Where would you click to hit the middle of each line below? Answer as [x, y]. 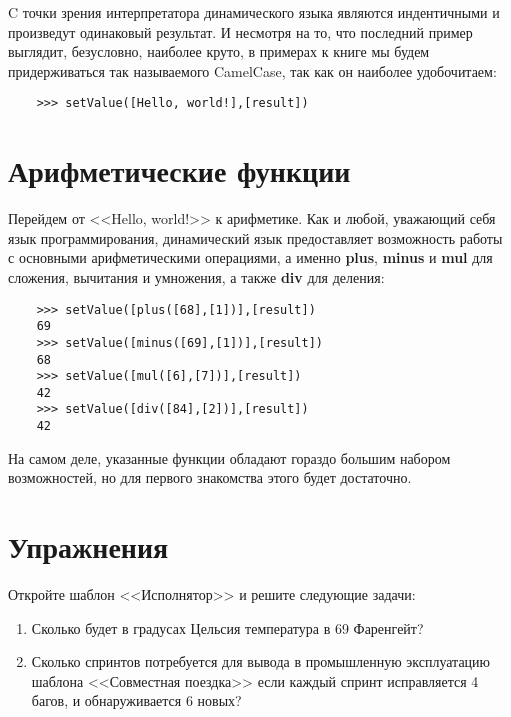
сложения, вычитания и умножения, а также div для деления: [196, 276]
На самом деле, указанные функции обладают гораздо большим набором [229, 457]
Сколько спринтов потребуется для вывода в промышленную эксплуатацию [261, 661]
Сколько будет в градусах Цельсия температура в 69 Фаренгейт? [227, 627]
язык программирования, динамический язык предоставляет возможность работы [255, 237]
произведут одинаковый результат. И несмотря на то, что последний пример [240, 31]
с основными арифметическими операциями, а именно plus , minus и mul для [250, 257]
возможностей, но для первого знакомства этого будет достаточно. [210, 477]
